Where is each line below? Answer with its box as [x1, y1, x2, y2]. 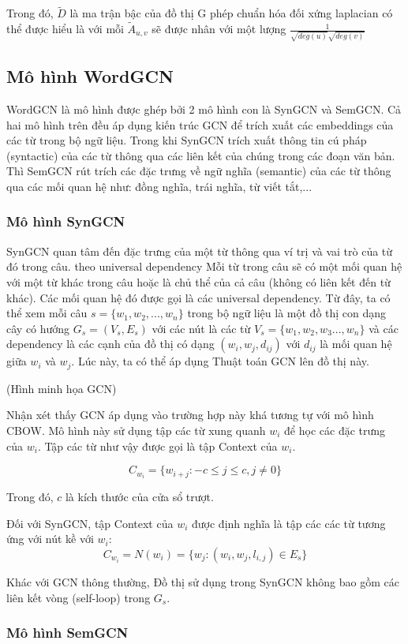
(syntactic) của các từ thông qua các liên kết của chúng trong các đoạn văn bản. [6, 147, 395, 163]
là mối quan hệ [320, 335, 392, 352]
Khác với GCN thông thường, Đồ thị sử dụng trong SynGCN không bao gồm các [6, 573, 399, 590]
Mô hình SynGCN [6, 212, 125, 231]
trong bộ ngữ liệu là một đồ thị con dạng [187, 305, 387, 321]
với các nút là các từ [152, 320, 251, 336]
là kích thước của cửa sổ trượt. [65, 489, 214, 505]
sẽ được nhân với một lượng [152, 21, 286, 37]
